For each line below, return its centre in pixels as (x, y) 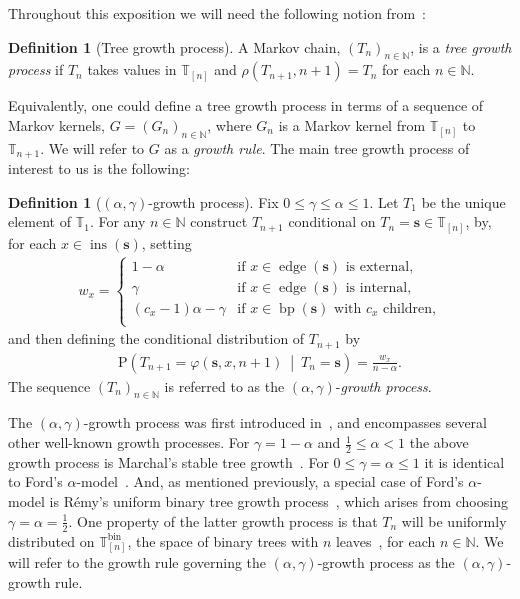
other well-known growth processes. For (129, 442)
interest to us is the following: (99, 168)
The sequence (49, 385)
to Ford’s (35, 481)
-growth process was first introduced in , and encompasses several (285, 422)
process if (36, 69)
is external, (379, 266)
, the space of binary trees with (223, 540)
